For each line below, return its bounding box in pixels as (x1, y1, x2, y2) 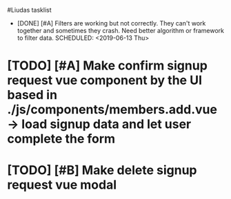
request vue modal (7, 177, 117, 193)
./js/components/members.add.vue (7, 102, 217, 118)
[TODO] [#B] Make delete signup (7, 163, 197, 178)
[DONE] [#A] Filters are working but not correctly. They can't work (17, 19, 206, 27)
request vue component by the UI (7, 72, 202, 88)
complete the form (7, 131, 116, 147)
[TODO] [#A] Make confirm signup (7, 58, 208, 74)
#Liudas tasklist (7, 6, 52, 14)
